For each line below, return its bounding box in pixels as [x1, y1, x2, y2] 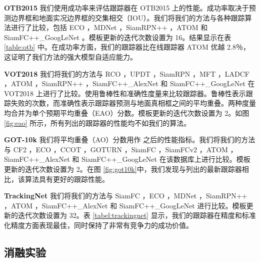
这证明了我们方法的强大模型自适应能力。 [4, 51, 137, 62]
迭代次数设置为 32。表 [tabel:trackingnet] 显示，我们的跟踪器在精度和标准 [17, 210, 256, 220]
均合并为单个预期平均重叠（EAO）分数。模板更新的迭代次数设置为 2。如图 [4, 107, 249, 118]
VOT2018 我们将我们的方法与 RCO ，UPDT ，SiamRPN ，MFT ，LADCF [4, 68, 249, 79]
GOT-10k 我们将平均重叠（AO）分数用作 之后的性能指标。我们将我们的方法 [4, 134, 255, 145]
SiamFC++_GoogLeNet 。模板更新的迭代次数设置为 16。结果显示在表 [4, 32, 231, 42]
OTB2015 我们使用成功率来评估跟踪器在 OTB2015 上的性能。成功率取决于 [4, 3, 249, 13]
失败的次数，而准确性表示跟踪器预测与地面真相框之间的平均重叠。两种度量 [10, 98, 256, 108]
